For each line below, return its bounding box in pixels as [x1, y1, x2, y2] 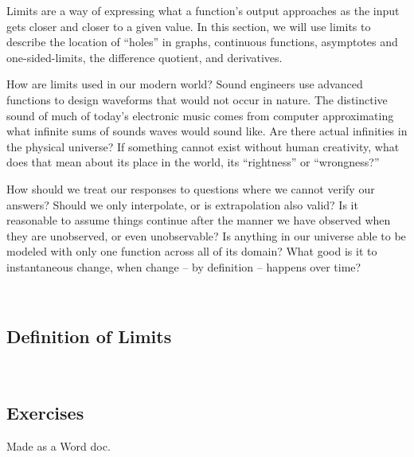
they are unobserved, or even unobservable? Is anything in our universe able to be [6, 227, 406, 244]
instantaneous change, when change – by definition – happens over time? [6, 258, 361, 275]
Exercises [6, 400, 84, 425]
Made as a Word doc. [6, 438, 111, 455]
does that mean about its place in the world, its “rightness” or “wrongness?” [6, 154, 380, 170]
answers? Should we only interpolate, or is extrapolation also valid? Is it [6, 196, 358, 213]
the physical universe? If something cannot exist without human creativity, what [6, 138, 400, 154]
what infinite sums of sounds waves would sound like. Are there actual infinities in [6, 123, 408, 139]
